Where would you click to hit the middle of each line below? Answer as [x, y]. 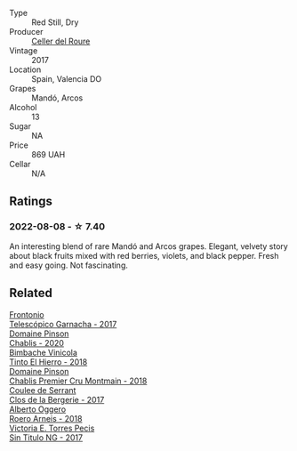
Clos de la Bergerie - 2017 [57, 399]
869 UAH [48, 154]
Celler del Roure [61, 41]
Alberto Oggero [38, 409]
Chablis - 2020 [37, 342]
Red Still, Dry [55, 22]
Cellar [20, 164]
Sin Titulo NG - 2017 [46, 437]
